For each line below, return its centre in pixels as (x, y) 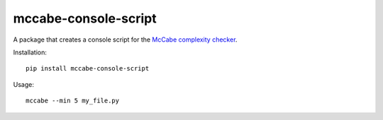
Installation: (30, 52)
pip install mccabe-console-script (88, 68)
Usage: (24, 84)
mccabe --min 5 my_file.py (73, 101)
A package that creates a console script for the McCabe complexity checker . (125, 40)
